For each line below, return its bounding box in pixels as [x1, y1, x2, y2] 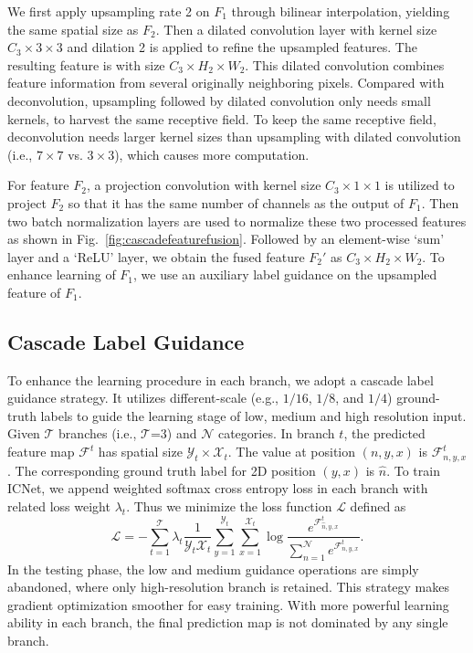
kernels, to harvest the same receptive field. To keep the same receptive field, [7, 109, 436, 128]
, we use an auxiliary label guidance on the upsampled [133, 265, 437, 284]
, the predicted [343, 424, 426, 443]
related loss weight [7, 496, 110, 515]
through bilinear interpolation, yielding [231, 2, 450, 20]
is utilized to [384, 175, 455, 195]
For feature [7, 175, 69, 195]
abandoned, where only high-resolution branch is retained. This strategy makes [7, 577, 449, 596]
